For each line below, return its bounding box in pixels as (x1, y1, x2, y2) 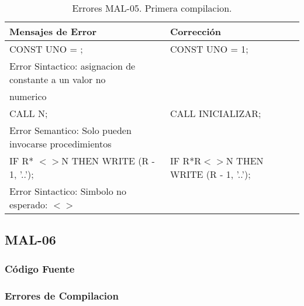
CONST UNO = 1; (170, 42, 248, 56)
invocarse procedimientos (9, 137, 112, 150)
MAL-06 (5, 231, 56, 249)
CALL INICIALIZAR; (170, 106, 261, 120)
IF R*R (170, 154, 202, 167)
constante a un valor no (9, 73, 106, 86)
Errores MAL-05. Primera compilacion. (72, 1, 232, 15)
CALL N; (9, 106, 48, 120)
